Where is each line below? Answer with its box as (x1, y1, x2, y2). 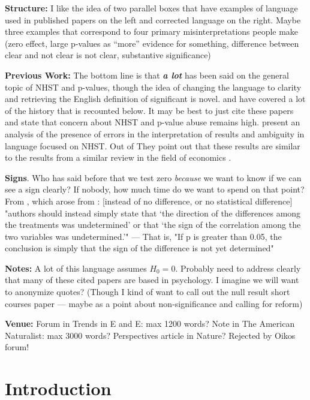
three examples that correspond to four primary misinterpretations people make (5, 25, 299, 38)
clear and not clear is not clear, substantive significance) (5, 49, 211, 61)
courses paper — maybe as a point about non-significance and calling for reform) (5, 297, 303, 309)
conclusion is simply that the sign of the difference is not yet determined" (5, 242, 274, 254)
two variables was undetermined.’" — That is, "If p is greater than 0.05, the (5, 230, 282, 242)
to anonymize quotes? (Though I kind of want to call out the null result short (5, 285, 290, 298)
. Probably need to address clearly (175, 261, 301, 274)
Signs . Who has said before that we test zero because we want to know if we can (5, 171, 302, 184)
